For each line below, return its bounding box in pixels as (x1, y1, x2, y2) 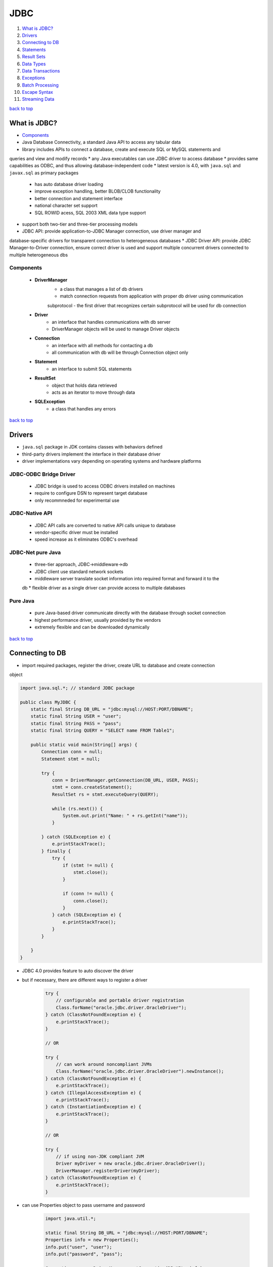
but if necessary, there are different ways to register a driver (22, 977, 148, 983)
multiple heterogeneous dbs (9, 251, 68, 258)
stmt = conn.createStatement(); (52, 785, 132, 790)
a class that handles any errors (52, 405, 116, 412)
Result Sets (22, 54, 45, 60)
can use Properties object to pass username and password (22, 1202, 145, 1208)
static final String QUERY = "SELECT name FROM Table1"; (30, 728, 175, 733)
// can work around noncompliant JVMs (56, 1062, 152, 1067)
